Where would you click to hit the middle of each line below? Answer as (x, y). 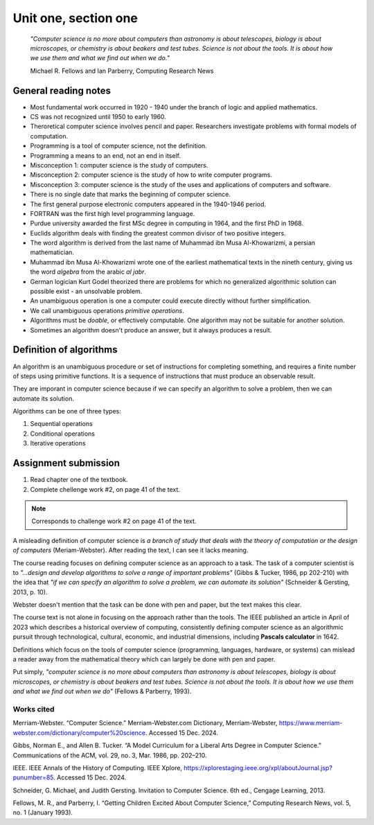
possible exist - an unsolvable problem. (86, 292)
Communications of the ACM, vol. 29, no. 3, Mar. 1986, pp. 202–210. (110, 755)
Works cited (34, 709)
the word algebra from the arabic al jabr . (88, 272)
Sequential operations (61, 424)
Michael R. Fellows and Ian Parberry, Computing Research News (122, 71)
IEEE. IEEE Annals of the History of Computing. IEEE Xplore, (98, 768)
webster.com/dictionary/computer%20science (79, 733)
